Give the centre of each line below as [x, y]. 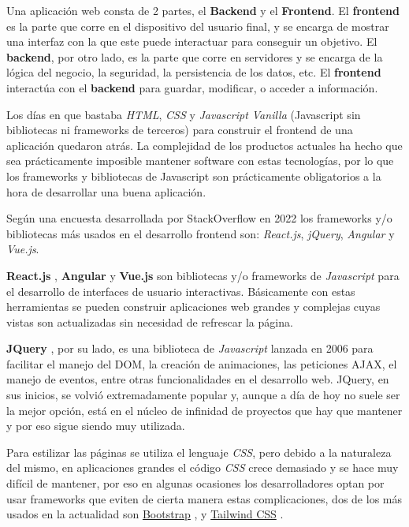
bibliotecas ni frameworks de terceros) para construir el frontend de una [180, 130]
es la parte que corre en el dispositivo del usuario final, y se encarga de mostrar [198, 26]
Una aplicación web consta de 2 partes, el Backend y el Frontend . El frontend [203, 10]
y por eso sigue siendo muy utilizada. [96, 426]
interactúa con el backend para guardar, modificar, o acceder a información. [192, 87]
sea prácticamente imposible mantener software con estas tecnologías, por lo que [200, 161]
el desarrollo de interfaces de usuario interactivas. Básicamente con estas [181, 291]
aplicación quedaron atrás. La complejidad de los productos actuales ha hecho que [204, 145]
